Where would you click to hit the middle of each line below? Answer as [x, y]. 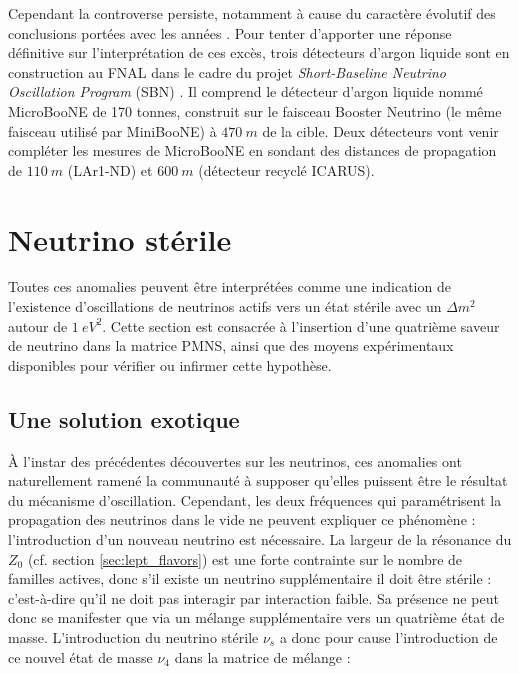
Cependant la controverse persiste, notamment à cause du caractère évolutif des [252, 13]
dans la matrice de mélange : [262, 656]
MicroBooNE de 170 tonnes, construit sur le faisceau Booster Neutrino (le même [255, 110]
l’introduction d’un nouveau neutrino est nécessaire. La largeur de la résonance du [260, 539]
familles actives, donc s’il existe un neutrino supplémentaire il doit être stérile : [250, 578]
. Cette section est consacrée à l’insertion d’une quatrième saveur [301, 325]
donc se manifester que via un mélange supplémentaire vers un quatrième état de [256, 617]
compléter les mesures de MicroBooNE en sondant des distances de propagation [252, 150]
